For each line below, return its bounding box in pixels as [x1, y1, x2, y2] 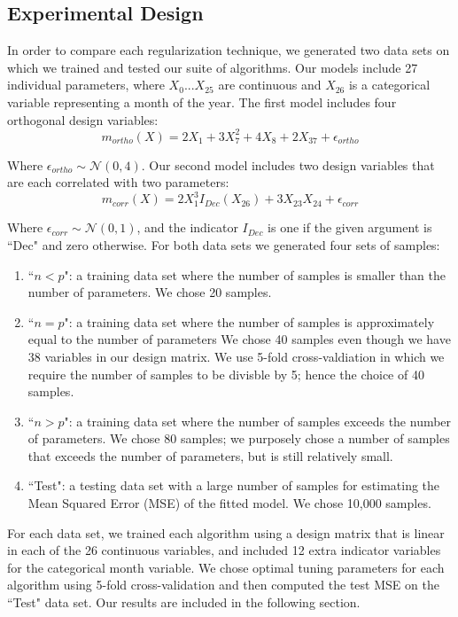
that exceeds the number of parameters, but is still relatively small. [27, 446, 393, 465]
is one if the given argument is [268, 218, 432, 237]
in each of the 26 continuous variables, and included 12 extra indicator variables [7, 541, 441, 559]
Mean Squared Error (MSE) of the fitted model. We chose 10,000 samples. [27, 494, 431, 512]
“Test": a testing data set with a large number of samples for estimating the [27, 476, 440, 495]
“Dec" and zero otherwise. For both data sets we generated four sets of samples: [7, 235, 440, 254]
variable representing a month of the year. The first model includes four [7, 92, 397, 111]
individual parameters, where [7, 75, 165, 94]
